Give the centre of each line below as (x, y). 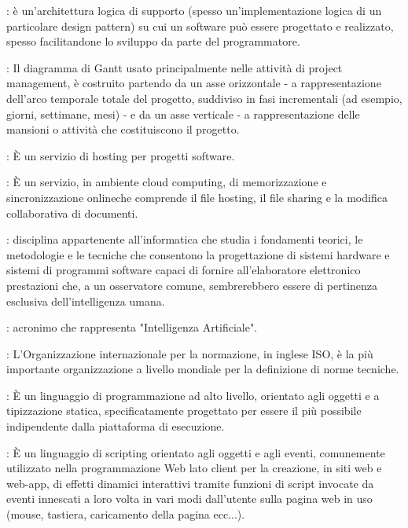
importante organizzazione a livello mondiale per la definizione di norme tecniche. (203, 369)
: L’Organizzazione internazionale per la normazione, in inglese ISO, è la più (190, 353)
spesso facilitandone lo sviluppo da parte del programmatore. (153, 41)
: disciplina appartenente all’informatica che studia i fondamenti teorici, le (185, 239)
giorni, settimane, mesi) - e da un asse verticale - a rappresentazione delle (183, 114)
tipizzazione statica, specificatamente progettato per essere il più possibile (184, 411)
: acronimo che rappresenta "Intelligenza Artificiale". (132, 327)
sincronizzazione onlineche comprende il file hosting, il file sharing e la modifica (197, 197)
